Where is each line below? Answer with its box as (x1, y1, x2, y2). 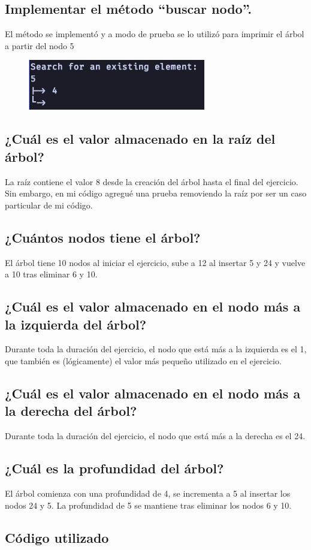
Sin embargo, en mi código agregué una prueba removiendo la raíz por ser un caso (5, 187, 307, 200)
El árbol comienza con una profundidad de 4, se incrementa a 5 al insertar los (5, 486, 291, 499)
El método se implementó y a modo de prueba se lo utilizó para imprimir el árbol (5, 28, 304, 40)
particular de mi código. (5, 198, 93, 211)
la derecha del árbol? (5, 401, 137, 420)
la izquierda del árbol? (5, 315, 147, 333)
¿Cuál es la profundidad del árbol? (5, 459, 224, 478)
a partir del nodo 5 (5, 39, 74, 52)
